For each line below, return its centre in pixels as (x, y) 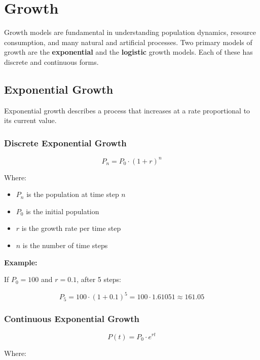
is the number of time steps (65, 245)
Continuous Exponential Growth (72, 319)
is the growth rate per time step (71, 228)
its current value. (30, 120)
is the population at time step (73, 194)
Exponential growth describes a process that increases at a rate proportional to (127, 110)
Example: (21, 262)
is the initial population (63, 211)
